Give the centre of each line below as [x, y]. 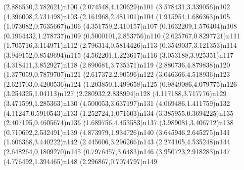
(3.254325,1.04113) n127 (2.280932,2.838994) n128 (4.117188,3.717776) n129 [115, 93]
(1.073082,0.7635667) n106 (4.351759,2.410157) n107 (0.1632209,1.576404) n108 [120, 26]
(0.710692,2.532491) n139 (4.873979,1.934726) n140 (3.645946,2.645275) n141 [117, 132]
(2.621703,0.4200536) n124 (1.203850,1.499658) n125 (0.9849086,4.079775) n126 [120, 84]
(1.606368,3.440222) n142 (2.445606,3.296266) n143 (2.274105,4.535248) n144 [117, 142]
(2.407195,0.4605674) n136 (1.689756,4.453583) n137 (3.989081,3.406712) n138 [119, 122]
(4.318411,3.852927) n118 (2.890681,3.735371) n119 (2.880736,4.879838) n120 [117, 64]
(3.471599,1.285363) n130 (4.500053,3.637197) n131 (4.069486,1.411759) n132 [117, 103]
